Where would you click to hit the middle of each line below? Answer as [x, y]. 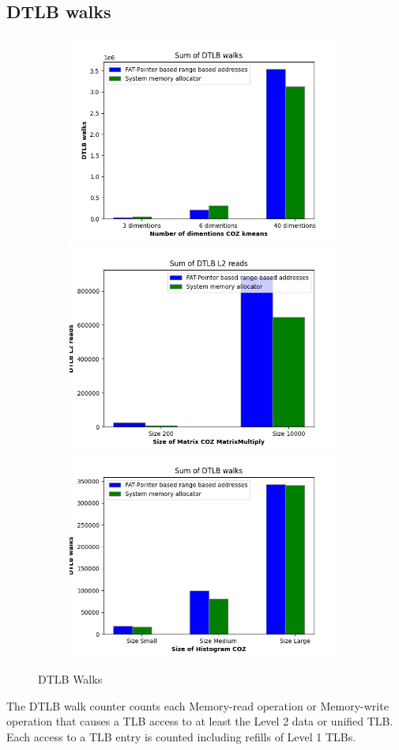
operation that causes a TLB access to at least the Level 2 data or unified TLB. [200, 721]
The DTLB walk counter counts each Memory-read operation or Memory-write [198, 705]
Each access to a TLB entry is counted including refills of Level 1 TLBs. [181, 736]
